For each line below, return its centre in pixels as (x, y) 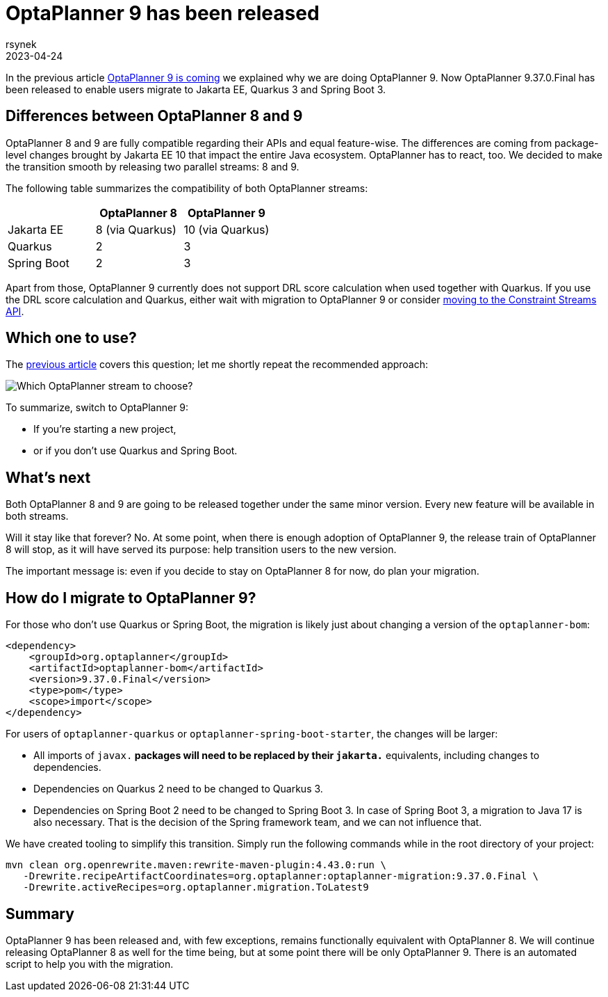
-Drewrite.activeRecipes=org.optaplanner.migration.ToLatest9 (196, 887)
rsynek (21, 44)
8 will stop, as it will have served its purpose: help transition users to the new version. (201, 550)
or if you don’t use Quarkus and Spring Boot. (135, 451)
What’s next (48, 477)
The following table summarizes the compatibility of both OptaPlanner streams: (187, 188)
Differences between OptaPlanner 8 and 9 (154, 116)
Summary (40, 914)
